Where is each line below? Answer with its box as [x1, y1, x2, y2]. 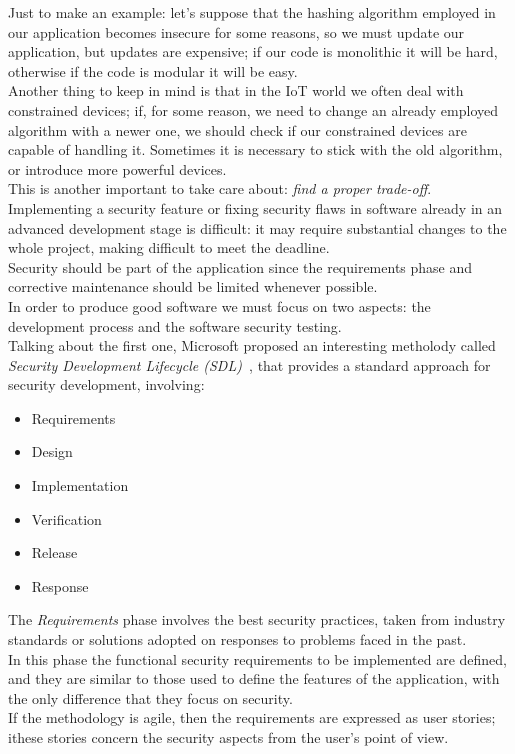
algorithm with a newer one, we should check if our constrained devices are [8, 119, 467, 140]
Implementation [31, 475, 129, 496]
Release [31, 542, 78, 563]
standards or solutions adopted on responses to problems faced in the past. [8, 629, 467, 650]
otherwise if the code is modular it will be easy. [8, 60, 298, 81]
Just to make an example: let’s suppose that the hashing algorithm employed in [8, 2, 496, 22]
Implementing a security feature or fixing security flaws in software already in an [8, 197, 503, 218]
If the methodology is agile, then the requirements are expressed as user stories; [8, 707, 496, 728]
